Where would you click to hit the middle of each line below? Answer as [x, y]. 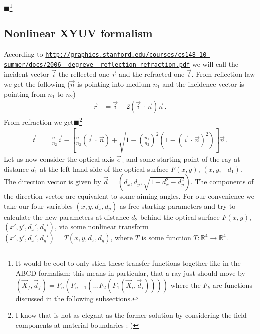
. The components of [222, 182]
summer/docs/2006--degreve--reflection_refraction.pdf [97, 65]
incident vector [27, 74]
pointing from [25, 94]
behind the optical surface [180, 217]
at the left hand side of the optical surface [104, 169]
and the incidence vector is [203, 84]
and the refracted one [152, 74]
